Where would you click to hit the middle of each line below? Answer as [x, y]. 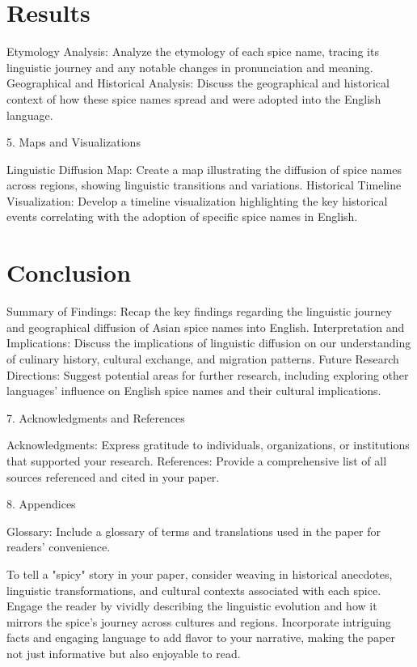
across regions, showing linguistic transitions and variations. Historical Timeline [204, 185]
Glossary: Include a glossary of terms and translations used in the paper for [194, 531]
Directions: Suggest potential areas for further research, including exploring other [208, 374]
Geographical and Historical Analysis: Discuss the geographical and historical [198, 83]
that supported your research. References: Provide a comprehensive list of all [197, 460]
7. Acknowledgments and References [96, 417]
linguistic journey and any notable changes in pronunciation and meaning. [190, 67]
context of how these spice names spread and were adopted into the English [194, 98]
